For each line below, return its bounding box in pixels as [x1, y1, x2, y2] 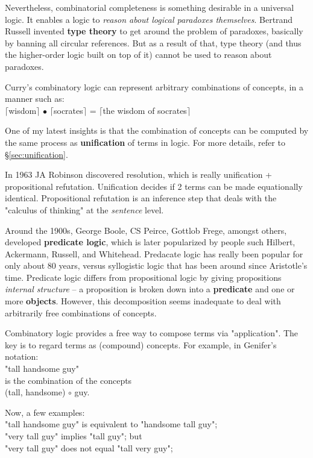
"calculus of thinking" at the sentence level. [5, 203, 164, 216]
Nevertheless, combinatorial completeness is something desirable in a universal [5, 1, 294, 13]
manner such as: [5, 92, 65, 105]
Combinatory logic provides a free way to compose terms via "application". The [5, 327, 299, 339]
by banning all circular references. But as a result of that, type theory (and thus [5, 36, 302, 49]
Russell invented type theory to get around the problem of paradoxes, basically [5, 25, 303, 37]
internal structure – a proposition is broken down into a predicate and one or [5, 283, 295, 295]
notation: [5, 350, 39, 363]
